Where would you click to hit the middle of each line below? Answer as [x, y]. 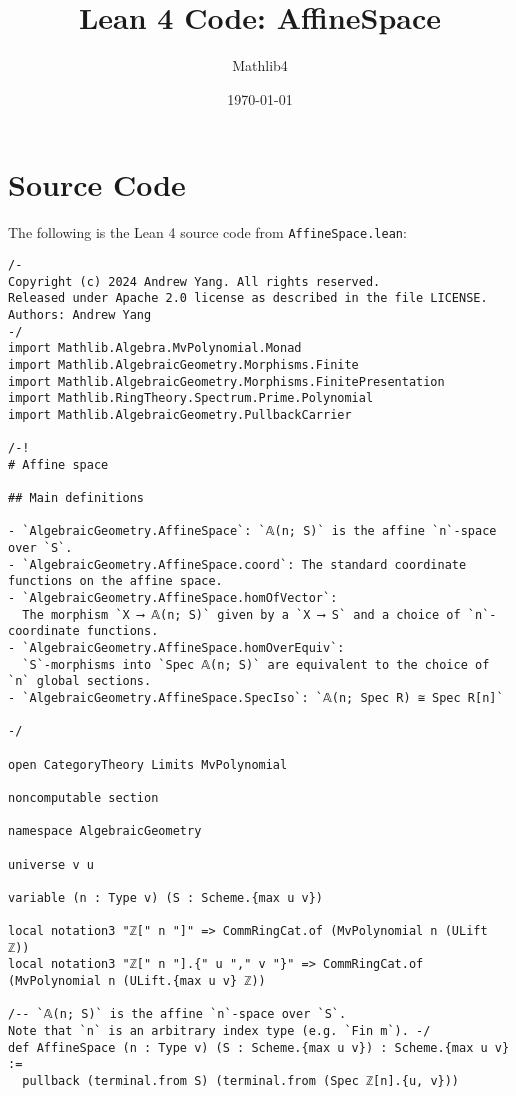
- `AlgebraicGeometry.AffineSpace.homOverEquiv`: [176, 648]
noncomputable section [83, 797]
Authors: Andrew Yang [80, 314]
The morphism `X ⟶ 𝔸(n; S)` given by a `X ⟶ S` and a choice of [241, 614]
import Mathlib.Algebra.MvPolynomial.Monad [155, 348]
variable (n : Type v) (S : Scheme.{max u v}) [165, 897]
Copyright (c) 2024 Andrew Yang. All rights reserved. [194, 281]
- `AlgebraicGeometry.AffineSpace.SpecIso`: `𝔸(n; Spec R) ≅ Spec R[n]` [256, 697]
